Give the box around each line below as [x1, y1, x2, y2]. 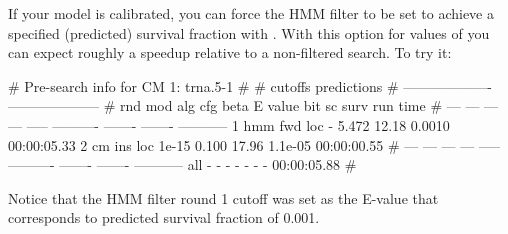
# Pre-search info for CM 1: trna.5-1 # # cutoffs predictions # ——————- [8, 75, 492, 96]
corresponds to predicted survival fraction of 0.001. [8, 207, 320, 228]
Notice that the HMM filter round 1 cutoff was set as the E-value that [8, 187, 439, 208]
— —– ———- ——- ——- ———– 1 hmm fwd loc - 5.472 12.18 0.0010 [8, 114, 450, 135]
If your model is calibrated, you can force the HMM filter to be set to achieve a [8, 3, 494, 23]
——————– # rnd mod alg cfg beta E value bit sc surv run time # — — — [8, 95, 499, 116]
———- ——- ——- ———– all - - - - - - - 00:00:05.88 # [8, 154, 357, 175]
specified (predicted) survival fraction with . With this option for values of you [8, 22, 490, 43]
